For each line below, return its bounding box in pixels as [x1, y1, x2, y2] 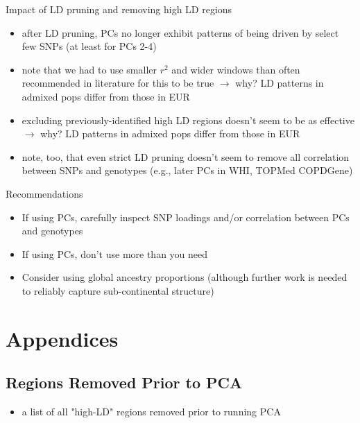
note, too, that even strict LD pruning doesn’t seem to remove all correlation [22, 149, 350, 164]
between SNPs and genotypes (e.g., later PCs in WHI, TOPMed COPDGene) [22, 163, 353, 178]
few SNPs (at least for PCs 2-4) [22, 39, 157, 53]
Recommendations [6, 186, 83, 200]
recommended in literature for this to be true [22, 76, 214, 90]
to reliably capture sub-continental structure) [22, 283, 214, 297]
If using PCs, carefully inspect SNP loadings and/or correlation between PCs [22, 209, 350, 224]
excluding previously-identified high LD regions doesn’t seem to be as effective [22, 112, 354, 127]
